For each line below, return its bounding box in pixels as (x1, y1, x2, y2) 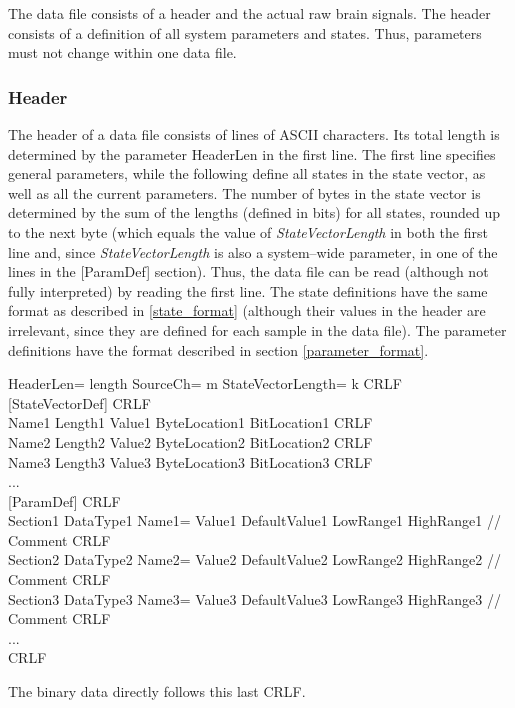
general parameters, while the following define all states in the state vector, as (8, 163, 486, 184)
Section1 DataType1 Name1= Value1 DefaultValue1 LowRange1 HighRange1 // (8, 510, 501, 531)
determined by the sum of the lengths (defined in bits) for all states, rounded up (8, 202, 501, 223)
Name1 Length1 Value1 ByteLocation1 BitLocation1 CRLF (8, 412, 373, 433)
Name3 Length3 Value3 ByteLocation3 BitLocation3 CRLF (8, 451, 373, 472)
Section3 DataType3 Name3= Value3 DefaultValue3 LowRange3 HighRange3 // (8, 588, 501, 609)
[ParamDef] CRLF (8, 490, 121, 511)
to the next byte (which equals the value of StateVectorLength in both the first (8, 221, 488, 242)
